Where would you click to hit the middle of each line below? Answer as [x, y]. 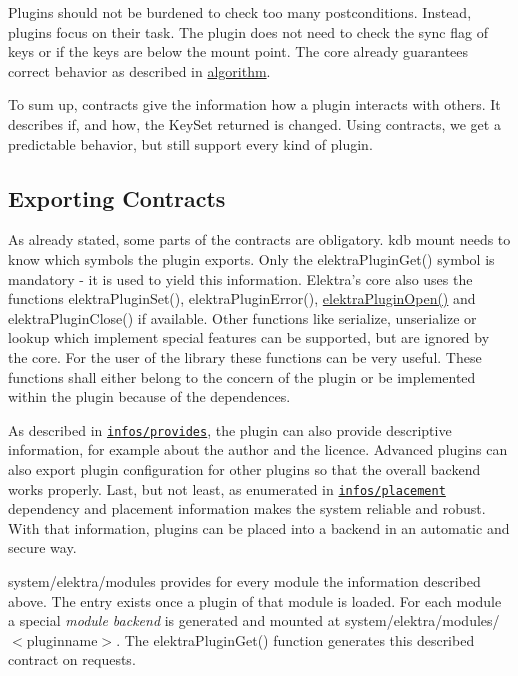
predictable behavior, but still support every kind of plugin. [190, 143]
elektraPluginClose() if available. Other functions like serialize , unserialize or [242, 317]
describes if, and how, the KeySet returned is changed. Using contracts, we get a [254, 123]
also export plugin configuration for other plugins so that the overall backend [244, 468]
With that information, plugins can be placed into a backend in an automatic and [259, 527]
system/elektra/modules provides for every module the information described [244, 580]
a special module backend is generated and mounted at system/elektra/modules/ [254, 620]
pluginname [62, 639]
